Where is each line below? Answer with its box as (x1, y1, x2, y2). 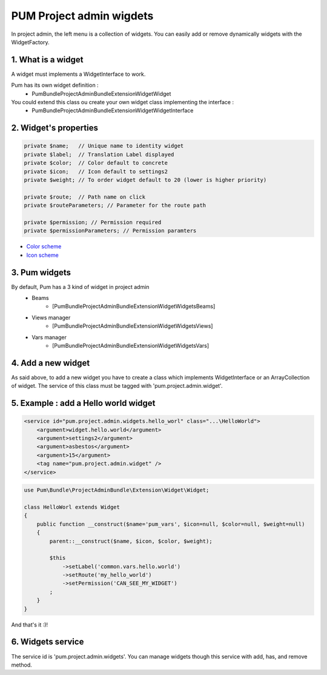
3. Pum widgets (11, 267, 71, 278)
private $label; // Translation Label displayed (24, 151, 174, 158)
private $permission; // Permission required (24, 219, 162, 225)
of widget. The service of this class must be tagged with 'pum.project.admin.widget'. (11, 382, 223, 390)
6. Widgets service (11, 637, 84, 647)
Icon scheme (26, 251, 59, 259)
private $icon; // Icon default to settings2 (24, 168, 168, 175)
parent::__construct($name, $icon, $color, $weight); (49, 537, 213, 545)
